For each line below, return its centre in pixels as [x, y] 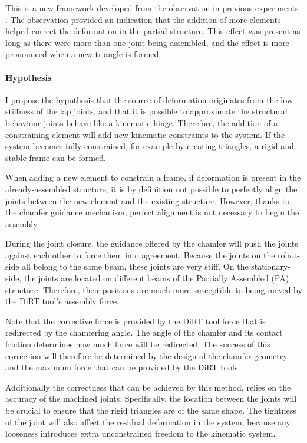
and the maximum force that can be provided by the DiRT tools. [123, 367]
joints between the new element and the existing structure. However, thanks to [148, 200]
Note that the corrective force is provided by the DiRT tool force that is [136, 321]
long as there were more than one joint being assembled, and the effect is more [147, 42]
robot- [289, 255]
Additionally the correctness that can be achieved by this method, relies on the [148, 387]
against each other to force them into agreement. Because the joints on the [140, 255]
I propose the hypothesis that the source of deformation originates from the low [149, 99]
